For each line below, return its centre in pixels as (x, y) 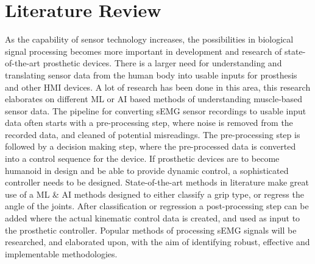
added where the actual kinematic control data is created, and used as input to (153, 218)
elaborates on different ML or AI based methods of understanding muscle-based (154, 99)
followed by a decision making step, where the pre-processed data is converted (150, 146)
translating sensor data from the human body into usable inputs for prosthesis (151, 75)
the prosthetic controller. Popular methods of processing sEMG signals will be (151, 230)
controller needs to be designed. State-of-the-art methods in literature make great (157, 182)
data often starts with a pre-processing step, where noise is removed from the (149, 123)
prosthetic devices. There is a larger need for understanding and (162, 63)
